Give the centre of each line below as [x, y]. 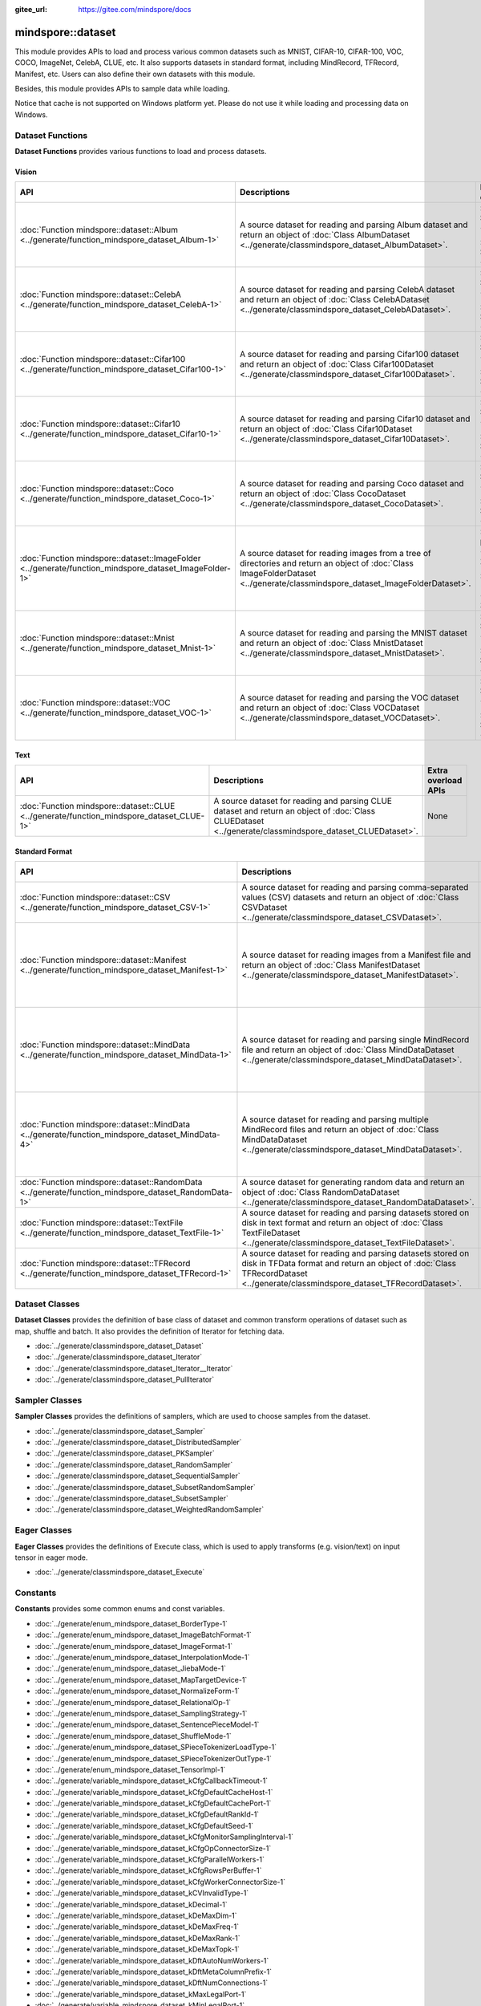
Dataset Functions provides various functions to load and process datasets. [141, 151]
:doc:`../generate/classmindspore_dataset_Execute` [120, 1572]
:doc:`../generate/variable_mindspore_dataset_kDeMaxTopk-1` [137, 1949]
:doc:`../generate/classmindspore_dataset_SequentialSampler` [137, 1476]
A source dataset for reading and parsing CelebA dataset [347, 290]
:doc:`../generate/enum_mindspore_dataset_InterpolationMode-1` [142, 1657]
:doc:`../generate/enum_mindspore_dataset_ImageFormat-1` [134, 1646]
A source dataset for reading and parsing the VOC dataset [349, 698]
